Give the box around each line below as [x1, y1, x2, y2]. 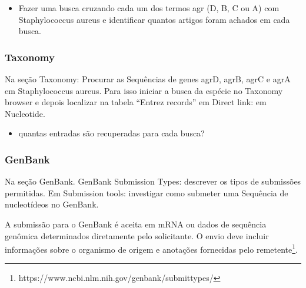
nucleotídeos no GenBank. [5, 198, 99, 210]
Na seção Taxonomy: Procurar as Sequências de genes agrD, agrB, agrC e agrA [5, 73, 291, 85]
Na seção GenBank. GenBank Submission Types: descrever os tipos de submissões [5, 175, 301, 187]
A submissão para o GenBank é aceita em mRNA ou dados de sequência [5, 217, 267, 230]
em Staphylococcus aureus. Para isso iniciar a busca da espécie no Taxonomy [5, 84, 283, 96]
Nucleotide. [5, 107, 45, 119]
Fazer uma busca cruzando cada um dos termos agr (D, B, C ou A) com [18, 2, 280, 14]
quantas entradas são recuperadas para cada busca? [18, 127, 205, 139]
